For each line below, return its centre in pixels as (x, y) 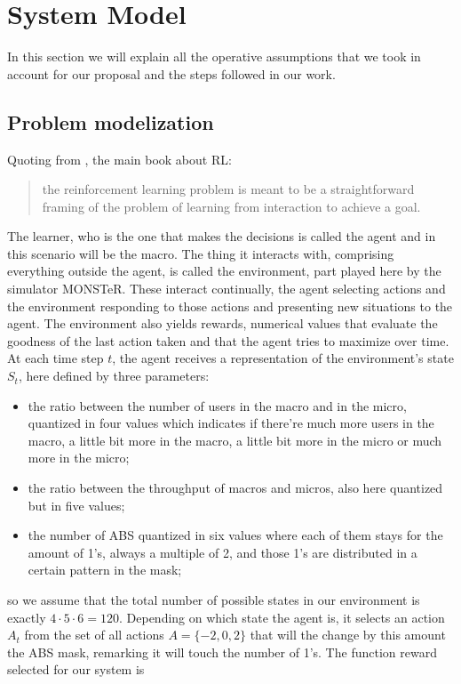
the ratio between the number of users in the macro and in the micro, (217, 405)
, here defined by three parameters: (114, 376)
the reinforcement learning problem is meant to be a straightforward (228, 189)
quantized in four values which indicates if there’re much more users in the (231, 423)
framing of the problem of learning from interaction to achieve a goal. (231, 206)
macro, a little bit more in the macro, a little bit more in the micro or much (235, 440)
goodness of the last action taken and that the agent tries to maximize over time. (228, 340)
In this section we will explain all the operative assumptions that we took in (214, 56)
